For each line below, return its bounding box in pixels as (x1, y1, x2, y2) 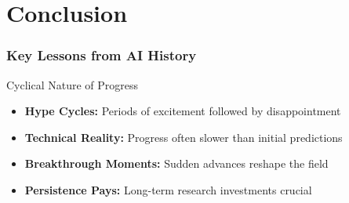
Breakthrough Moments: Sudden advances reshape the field (24, 155, 329, 172)
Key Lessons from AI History (6, 45, 197, 65)
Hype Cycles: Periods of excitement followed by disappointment (24, 103, 341, 119)
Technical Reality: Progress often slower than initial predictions (24, 129, 343, 145)
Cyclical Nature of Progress (6, 76, 139, 92)
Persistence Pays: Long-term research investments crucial (24, 181, 312, 198)
